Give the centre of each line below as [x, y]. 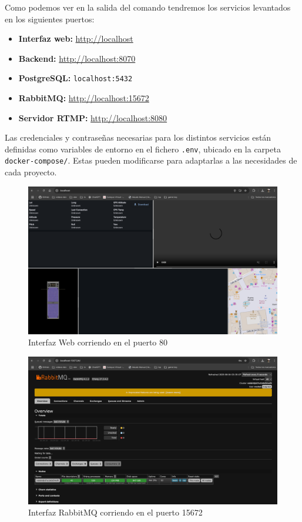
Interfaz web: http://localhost [76, 39]
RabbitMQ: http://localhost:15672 [84, 98]
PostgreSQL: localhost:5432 [75, 78]
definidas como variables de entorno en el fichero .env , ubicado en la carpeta [143, 149]
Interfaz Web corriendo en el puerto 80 [98, 342]
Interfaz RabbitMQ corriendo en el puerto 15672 [115, 512]
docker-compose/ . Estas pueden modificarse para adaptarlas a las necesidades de [151, 160]
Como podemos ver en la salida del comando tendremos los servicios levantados [148, 7]
